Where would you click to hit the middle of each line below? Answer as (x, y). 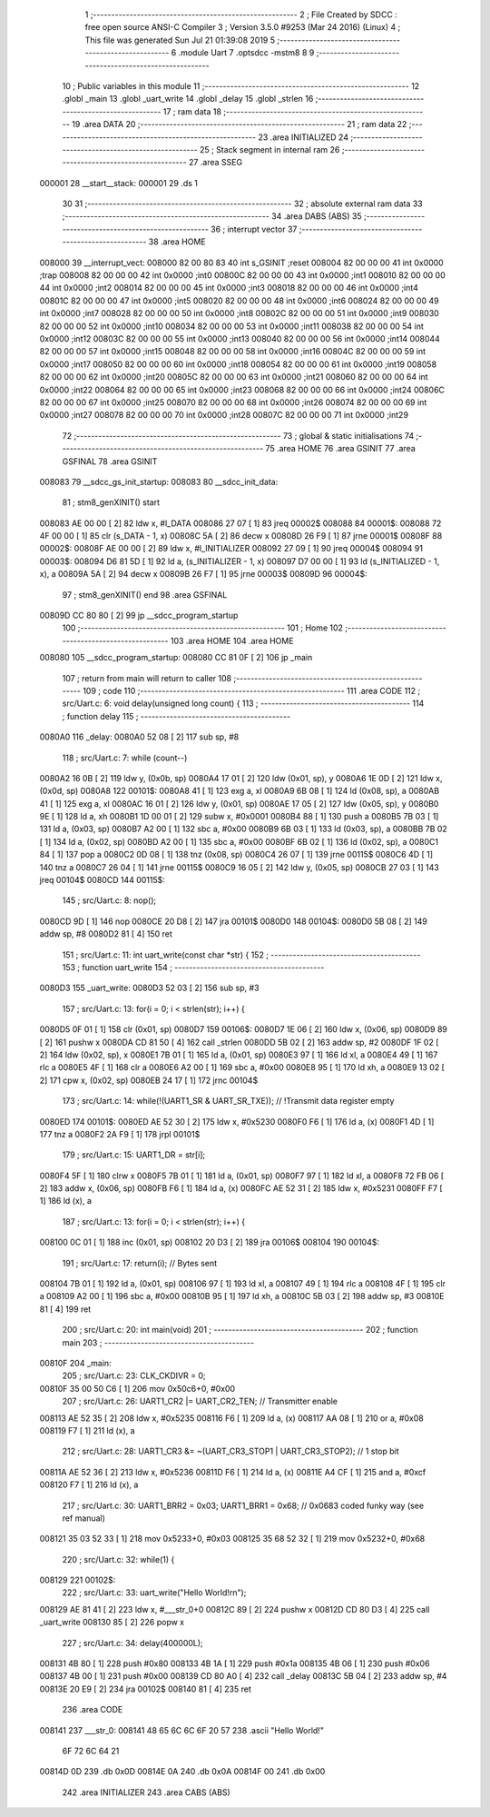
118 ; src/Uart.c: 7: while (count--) (125, 758)
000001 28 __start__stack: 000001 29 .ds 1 (119, 183)
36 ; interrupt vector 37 (254, 229)
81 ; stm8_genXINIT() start (111, 502)
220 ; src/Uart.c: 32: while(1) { (118, 1559)
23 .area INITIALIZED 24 (304, 137)
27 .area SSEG (216, 163)
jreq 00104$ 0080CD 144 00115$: (102, 880)
